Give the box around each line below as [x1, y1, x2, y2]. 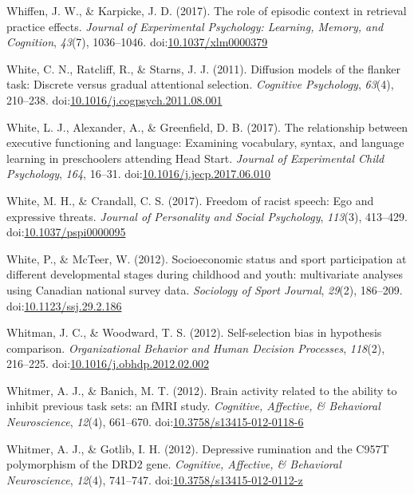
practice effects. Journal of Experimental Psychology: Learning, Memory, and [6, 18, 384, 34]
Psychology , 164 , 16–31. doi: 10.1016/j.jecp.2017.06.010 [6, 165, 271, 182]
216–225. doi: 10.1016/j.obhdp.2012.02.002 [6, 355, 210, 372]
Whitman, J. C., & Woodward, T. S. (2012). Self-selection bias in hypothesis [6, 324, 382, 341]
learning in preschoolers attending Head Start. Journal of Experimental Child [6, 149, 384, 166]
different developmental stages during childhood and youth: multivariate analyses [6, 266, 404, 283]
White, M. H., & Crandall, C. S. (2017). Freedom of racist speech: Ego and [6, 192, 374, 208]
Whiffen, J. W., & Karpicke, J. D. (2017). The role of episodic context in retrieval [6, 2, 407, 18]
